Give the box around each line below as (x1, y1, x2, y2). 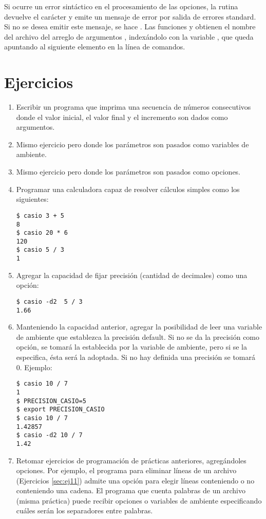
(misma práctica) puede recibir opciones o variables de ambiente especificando (16, 495, 262, 506)
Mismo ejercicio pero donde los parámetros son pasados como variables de (16, 139, 249, 149)
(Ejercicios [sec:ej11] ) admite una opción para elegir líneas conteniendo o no (16, 475, 255, 486)
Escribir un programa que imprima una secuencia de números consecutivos (16, 101, 251, 112)
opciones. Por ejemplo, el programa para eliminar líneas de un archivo (16, 465, 237, 476)
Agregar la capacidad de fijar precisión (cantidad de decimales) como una (16, 269, 248, 280)
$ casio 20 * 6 (16, 229, 68, 237)
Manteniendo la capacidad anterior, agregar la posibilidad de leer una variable (16, 321, 262, 332)
